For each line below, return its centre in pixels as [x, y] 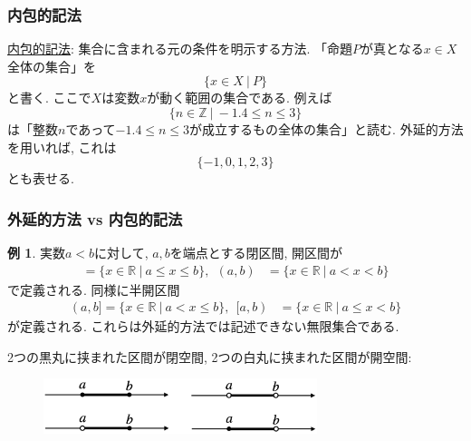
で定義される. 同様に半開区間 [94, 289]
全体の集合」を [52, 66]
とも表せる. [41, 178]
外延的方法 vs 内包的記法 [95, 218]
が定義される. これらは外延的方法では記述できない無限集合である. [203, 326]
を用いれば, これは [62, 147]
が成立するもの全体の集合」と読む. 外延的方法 [327, 129]
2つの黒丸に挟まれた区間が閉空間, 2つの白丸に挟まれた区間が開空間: [210, 356]
